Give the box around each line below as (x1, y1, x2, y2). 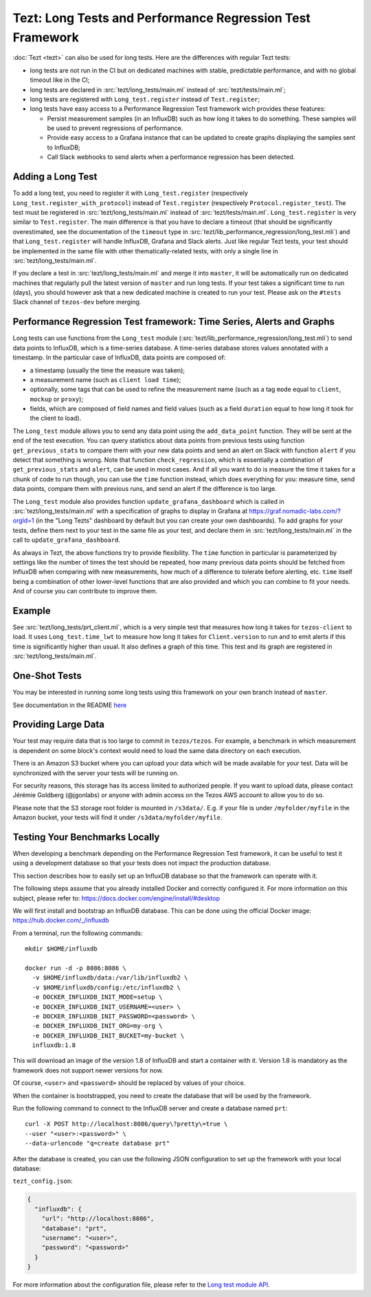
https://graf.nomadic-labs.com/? (249, 507, 341, 515)
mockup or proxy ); (30, 394, 84, 403)
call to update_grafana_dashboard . (12, 536, 120, 544)
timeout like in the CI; (30, 76, 90, 84)
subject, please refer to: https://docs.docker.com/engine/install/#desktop (12, 894, 221, 902)
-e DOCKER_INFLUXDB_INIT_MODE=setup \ (32, 993, 163, 1001)
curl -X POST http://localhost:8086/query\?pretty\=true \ (25, 1120, 228, 1128)
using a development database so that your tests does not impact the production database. (12, 859, 271, 867)
